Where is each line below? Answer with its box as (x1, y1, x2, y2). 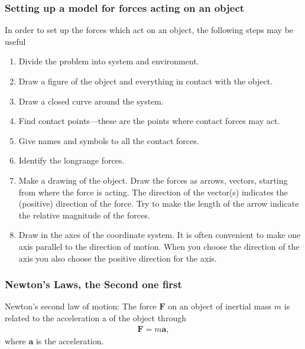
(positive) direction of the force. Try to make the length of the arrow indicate (18, 197, 299, 210)
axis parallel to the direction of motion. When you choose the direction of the (18, 240, 300, 252)
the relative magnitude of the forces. (18, 208, 150, 221)
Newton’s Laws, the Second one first (5, 277, 182, 292)
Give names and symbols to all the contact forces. (18, 134, 199, 146)
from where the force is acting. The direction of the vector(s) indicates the (18, 185, 288, 198)
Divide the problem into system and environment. (18, 55, 199, 67)
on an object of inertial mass (168, 300, 272, 312)
